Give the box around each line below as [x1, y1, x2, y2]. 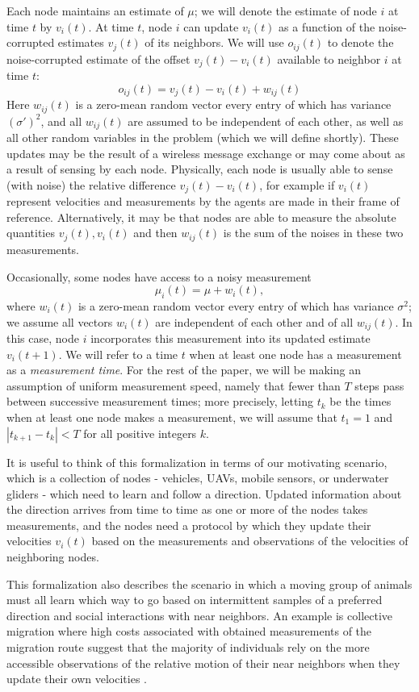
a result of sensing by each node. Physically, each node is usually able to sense [6, 160, 393, 177]
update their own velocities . [6, 670, 147, 687]
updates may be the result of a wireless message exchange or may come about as [6, 144, 405, 161]
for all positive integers [83, 424, 197, 441]
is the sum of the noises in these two [223, 224, 404, 241]
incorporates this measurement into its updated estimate [90, 329, 371, 346]
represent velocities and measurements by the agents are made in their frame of [6, 193, 400, 210]
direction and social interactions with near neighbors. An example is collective [6, 607, 393, 623]
